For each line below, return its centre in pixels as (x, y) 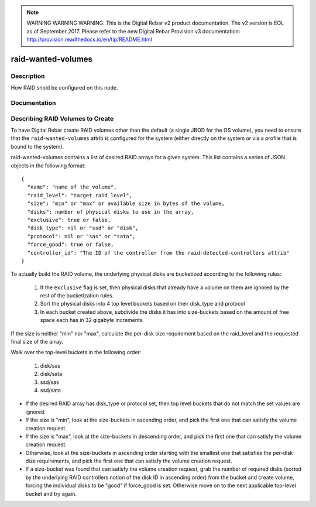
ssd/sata (51, 390)
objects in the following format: (48, 165)
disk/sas (50, 365)
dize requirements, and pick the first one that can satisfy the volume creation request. (129, 461)
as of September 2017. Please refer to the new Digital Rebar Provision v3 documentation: (133, 31)
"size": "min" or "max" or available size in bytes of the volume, (126, 204)
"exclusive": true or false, (69, 220)
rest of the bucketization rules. (77, 296)
